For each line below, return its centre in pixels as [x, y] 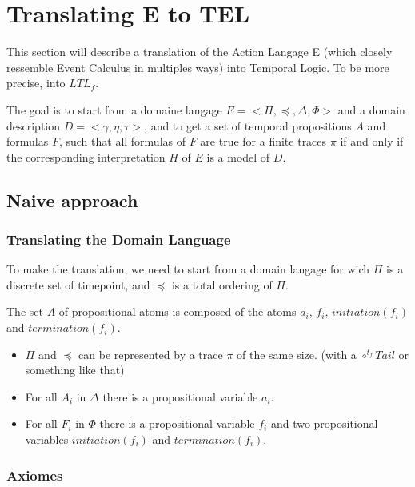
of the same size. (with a [297, 354]
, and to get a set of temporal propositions [248, 125]
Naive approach [72, 200]
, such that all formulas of [122, 141]
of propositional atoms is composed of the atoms [178, 311]
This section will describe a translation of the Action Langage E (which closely [200, 52]
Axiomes [35, 475]
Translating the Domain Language [119, 239]
